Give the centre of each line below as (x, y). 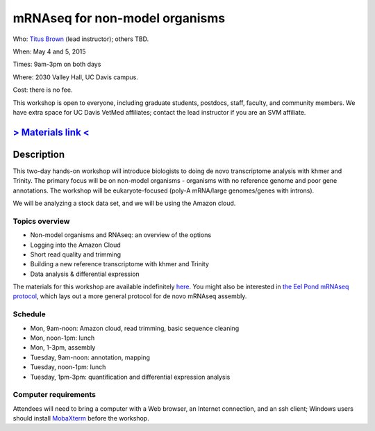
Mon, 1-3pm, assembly (63, 348)
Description (39, 154)
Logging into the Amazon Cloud (75, 245)
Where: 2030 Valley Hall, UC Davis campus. (75, 77)
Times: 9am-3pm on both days (57, 64)
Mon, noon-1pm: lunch (62, 338)
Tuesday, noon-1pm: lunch (68, 367)
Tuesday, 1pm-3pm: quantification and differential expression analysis (130, 377)
